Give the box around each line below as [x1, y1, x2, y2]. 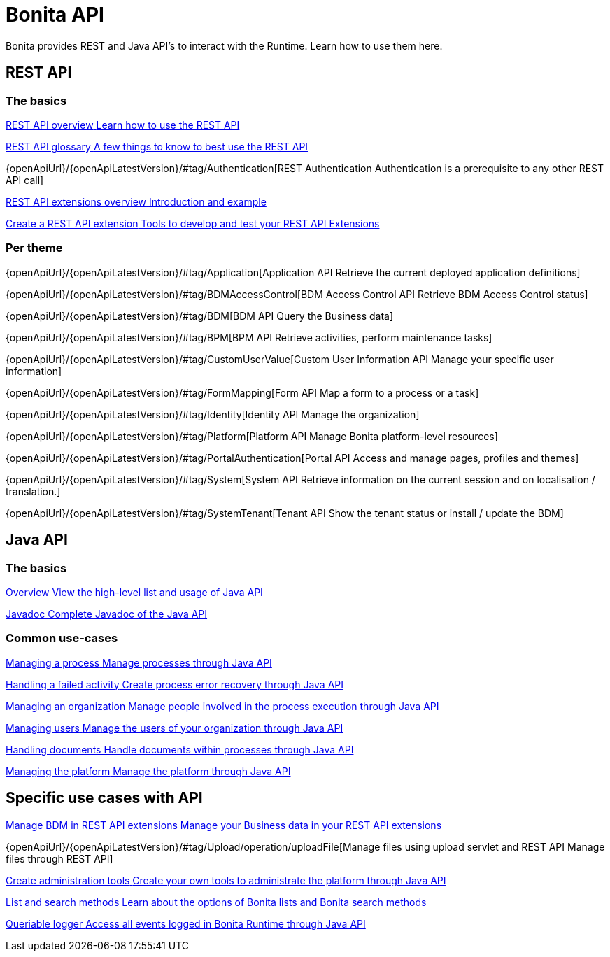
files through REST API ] [6, 852, 113, 865]
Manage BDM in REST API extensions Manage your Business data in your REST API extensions [6, 818, 442, 831]
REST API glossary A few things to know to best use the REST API [6, 140, 308, 153]
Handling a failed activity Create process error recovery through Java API [6, 678, 344, 690]
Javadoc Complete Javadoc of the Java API [6, 607, 208, 620]
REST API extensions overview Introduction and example [6, 195, 267, 208]
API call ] [6, 173, 44, 186]
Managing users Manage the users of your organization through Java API [6, 721, 343, 734]
